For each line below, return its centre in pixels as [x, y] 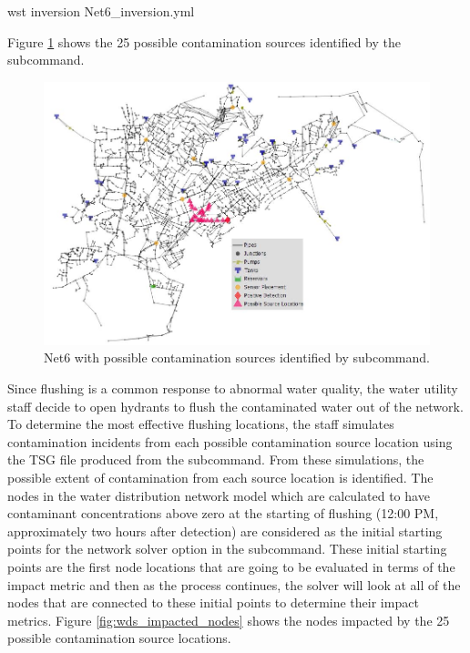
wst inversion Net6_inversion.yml [101, 11]
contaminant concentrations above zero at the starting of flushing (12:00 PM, [223, 513]
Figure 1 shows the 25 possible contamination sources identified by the [204, 41]
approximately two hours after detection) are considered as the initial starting [225, 531]
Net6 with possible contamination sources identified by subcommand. [237, 357]
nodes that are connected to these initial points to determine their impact [213, 602]
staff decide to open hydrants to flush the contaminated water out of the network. [235, 406]
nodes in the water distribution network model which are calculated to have [219, 495]
